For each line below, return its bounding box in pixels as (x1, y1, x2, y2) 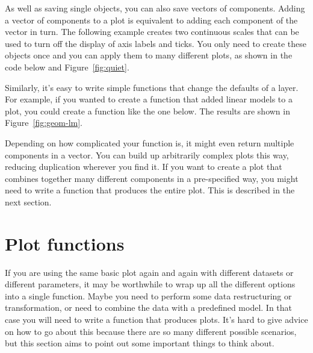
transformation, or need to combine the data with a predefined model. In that (5, 301, 293, 314)
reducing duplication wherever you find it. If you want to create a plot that (5, 160, 282, 173)
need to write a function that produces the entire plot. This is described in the (5, 184, 295, 196)
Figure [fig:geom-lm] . (5, 116, 82, 129)
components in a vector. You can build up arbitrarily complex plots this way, (5, 148, 289, 161)
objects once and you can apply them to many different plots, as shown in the (5, 49, 293, 61)
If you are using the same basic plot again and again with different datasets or (5, 266, 294, 278)
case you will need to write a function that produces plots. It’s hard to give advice (5, 313, 308, 325)
